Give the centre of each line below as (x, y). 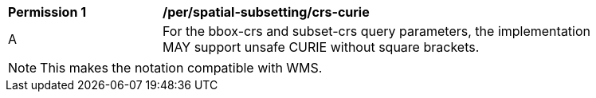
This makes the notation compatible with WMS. (181, 68)
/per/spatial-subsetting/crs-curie (266, 12)
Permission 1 (47, 12)
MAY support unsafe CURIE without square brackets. (321, 47)
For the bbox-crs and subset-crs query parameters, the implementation (377, 31)
